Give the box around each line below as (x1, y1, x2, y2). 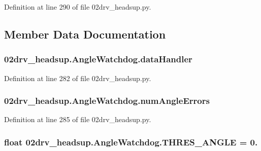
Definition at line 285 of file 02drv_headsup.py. (4, 114, 151, 125)
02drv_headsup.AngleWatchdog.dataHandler (4, 53, 192, 65)
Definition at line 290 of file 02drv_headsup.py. (4, 2, 151, 12)
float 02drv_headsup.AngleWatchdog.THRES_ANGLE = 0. (4, 135, 258, 148)
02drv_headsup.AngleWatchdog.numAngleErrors (4, 94, 210, 107)
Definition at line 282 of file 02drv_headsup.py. (4, 72, 151, 83)
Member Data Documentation (4, 26, 166, 42)
